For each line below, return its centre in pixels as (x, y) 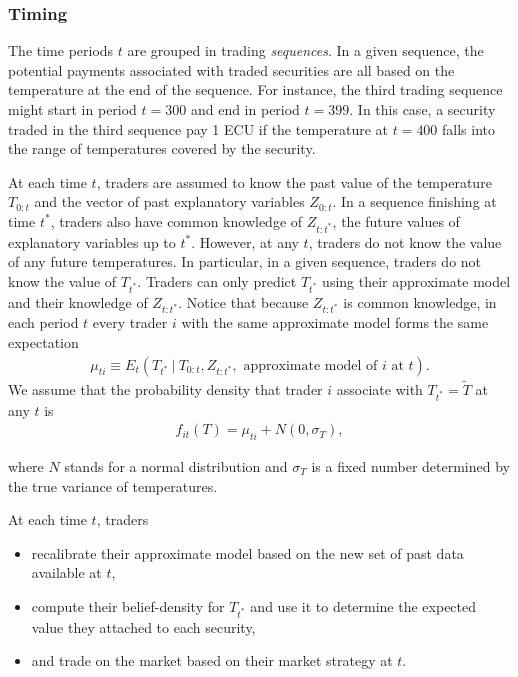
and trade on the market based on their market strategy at (212, 660)
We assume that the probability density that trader (165, 388)
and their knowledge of (78, 301)
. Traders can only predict (217, 280)
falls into (469, 128)
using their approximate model (416, 280)
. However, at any (245, 241)
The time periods (61, 50)
